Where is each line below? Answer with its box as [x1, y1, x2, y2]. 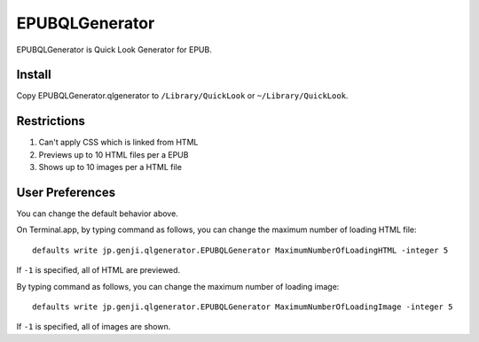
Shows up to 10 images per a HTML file [38, 162, 182, 173]
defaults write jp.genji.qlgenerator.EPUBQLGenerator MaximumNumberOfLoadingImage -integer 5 [32, 302, 453, 312]
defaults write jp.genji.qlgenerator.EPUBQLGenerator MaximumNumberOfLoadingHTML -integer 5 [32, 245, 449, 255]
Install [16, 67, 52, 82]
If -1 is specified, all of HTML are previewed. [16, 265, 181, 276]
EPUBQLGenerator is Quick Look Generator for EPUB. [16, 44, 212, 55]
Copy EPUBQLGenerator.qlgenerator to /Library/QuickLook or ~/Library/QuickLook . [16, 90, 349, 101]
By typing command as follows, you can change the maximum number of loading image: [16, 281, 340, 291]
